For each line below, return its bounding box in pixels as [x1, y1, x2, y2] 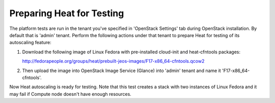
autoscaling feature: [9, 40, 51, 46]
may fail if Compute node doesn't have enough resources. [9, 91, 132, 97]
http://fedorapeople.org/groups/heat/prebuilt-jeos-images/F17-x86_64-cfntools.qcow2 [22, 58, 205, 64]
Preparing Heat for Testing [9, 8, 124, 19]
